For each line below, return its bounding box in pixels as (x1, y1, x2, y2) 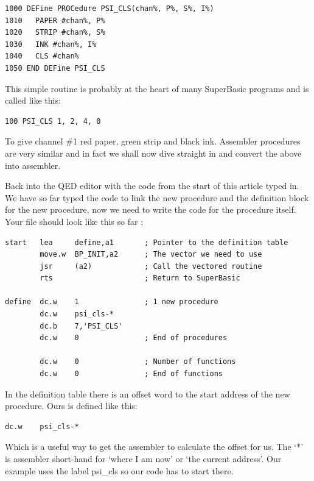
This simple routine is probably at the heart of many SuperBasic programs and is (5, 82, 309, 94)
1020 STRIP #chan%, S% (5, 28, 105, 37)
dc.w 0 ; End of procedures (40, 333, 228, 343)
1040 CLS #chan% (5, 52, 79, 61)
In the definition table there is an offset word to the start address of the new (5, 387, 290, 400)
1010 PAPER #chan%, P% (5, 16, 105, 25)
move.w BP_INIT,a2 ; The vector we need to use (40, 250, 262, 259)
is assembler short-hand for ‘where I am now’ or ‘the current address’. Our (5, 452, 282, 465)
